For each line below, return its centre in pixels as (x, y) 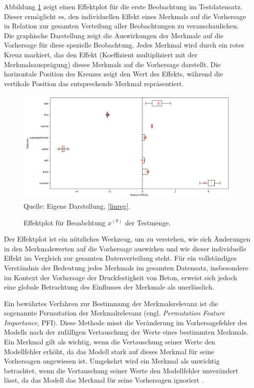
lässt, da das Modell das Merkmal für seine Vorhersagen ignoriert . (104, 380)
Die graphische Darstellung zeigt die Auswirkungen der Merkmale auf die (114, 35)
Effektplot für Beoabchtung (65, 222)
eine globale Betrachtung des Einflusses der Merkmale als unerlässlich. (109, 287)
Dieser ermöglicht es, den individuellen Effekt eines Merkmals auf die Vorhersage (125, 16)
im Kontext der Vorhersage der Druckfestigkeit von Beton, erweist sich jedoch (121, 277)
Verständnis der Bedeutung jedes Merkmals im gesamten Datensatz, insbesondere (126, 267)
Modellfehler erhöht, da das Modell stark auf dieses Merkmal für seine (109, 351)
